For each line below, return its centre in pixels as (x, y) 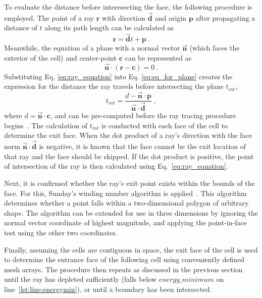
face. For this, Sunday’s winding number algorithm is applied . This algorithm (125, 193)
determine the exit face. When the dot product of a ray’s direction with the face (128, 135)
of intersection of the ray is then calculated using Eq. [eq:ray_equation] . (116, 166)
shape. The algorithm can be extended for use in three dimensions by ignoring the (131, 212)
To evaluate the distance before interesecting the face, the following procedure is (128, 7)
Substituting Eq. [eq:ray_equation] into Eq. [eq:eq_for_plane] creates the (118, 76)
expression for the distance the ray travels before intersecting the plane (114, 86)
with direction (124, 17)
